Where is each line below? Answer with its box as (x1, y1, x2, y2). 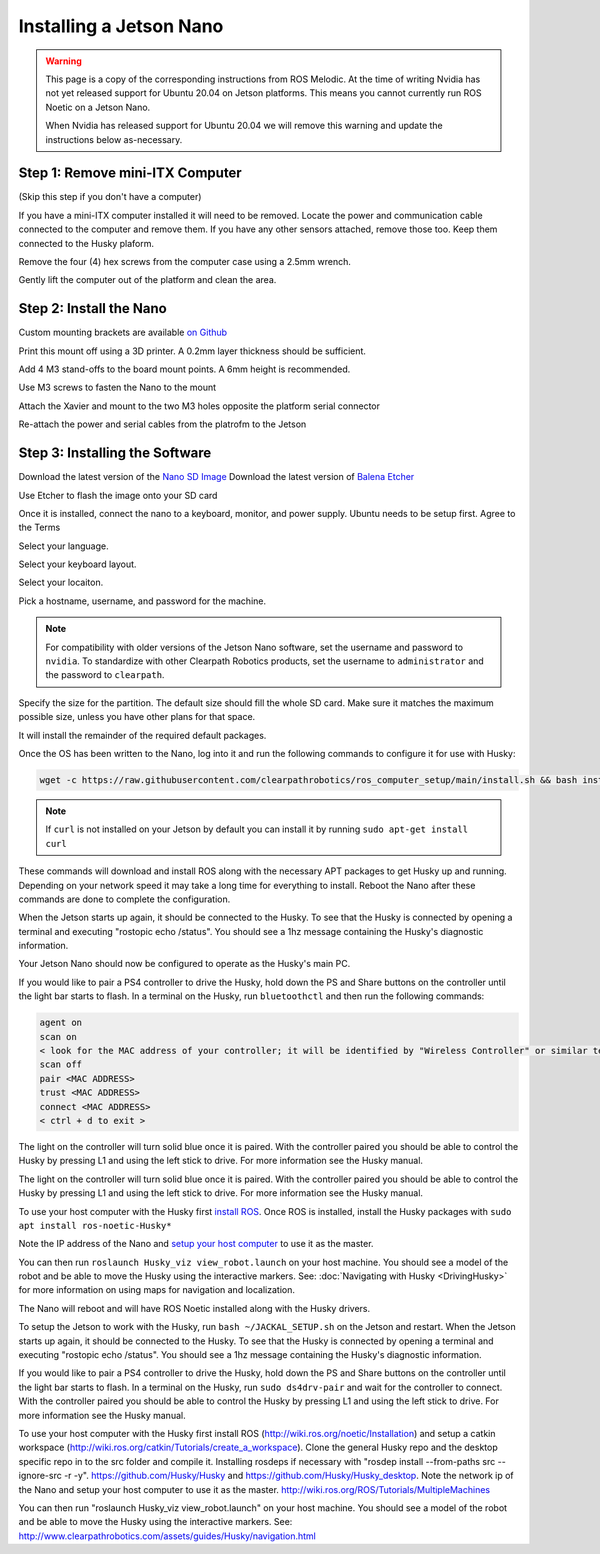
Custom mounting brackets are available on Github (18, 326, 228, 339)
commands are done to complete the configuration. (18, 893, 231, 905)
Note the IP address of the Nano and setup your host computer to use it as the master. (18, 1238, 374, 1250)
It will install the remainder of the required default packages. (18, 729, 267, 741)
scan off (39, 1059, 83, 1070)
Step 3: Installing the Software (18, 445, 212, 462)
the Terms (18, 521, 61, 534)
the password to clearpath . (45, 669, 165, 681)
